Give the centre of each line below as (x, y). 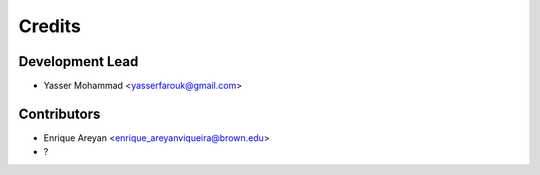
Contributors (59, 113)
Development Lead (78, 61)
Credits (50, 26)
